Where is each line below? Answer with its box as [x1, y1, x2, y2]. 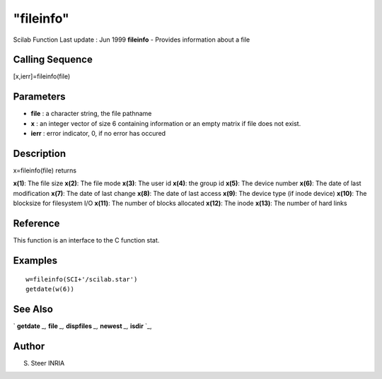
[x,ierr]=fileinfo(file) [13, 72, 71, 81]
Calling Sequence [13, 54, 93, 66]
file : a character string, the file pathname [30, 110, 152, 118]
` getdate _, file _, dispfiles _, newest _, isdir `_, [13, 322, 152, 330]
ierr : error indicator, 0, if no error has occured [30, 129, 166, 138]
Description [13, 147, 66, 159]
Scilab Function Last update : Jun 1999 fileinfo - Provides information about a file [13, 35, 250, 44]
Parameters [13, 91, 66, 103]
